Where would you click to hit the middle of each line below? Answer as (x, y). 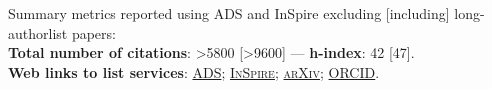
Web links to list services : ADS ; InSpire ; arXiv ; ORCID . (194, 71)
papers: (93, 32)
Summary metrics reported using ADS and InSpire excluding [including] (229, 13)
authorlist (38, 32)
